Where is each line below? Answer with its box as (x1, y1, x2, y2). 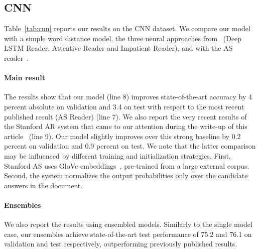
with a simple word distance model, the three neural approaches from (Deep (4, 33, 242, 43)
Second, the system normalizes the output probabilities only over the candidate (4, 170, 248, 181)
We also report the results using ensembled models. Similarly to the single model (4, 219, 252, 229)
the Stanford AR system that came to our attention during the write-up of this (4, 121, 247, 132)
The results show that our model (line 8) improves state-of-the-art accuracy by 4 (4, 91, 252, 102)
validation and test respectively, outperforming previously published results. (4, 238, 237, 249)
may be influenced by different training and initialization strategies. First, (4, 150, 231, 161)
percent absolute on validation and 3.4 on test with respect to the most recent (4, 101, 244, 111)
